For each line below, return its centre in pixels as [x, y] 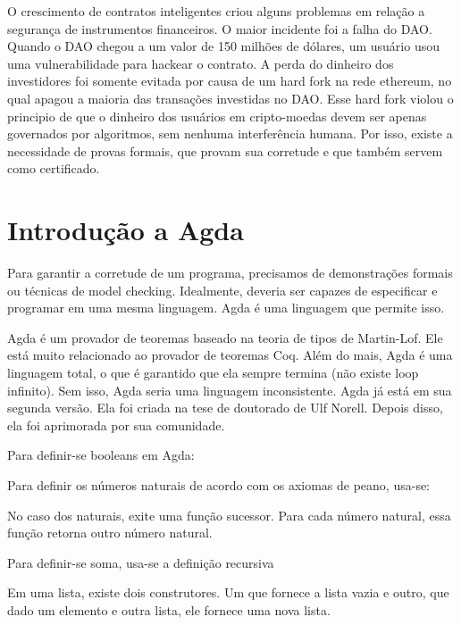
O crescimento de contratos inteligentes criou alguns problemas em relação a [216, 11]
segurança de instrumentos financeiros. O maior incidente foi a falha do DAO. [220, 28]
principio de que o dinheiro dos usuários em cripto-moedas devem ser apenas [217, 116]
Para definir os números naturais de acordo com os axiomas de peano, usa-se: [219, 485]
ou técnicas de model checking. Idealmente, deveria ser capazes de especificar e [222, 290]
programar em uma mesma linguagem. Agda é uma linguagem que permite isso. [226, 308]
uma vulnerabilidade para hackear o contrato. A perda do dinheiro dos [201, 63]
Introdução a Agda [126, 230]
